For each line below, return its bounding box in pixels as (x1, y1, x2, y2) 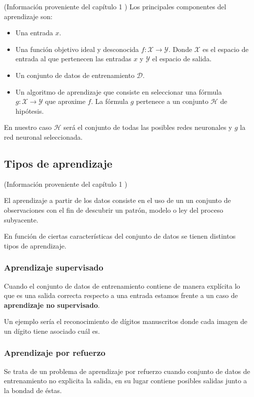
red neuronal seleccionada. (4, 131, 83, 142)
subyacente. (4, 214, 39, 224)
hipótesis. (15, 105, 44, 116)
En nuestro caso (4, 122, 52, 132)
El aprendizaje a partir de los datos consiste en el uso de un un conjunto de (4, 195, 231, 205)
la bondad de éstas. (4, 385, 62, 395)
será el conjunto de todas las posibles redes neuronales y (63, 122, 232, 132)
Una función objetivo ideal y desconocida (15, 44, 139, 54)
